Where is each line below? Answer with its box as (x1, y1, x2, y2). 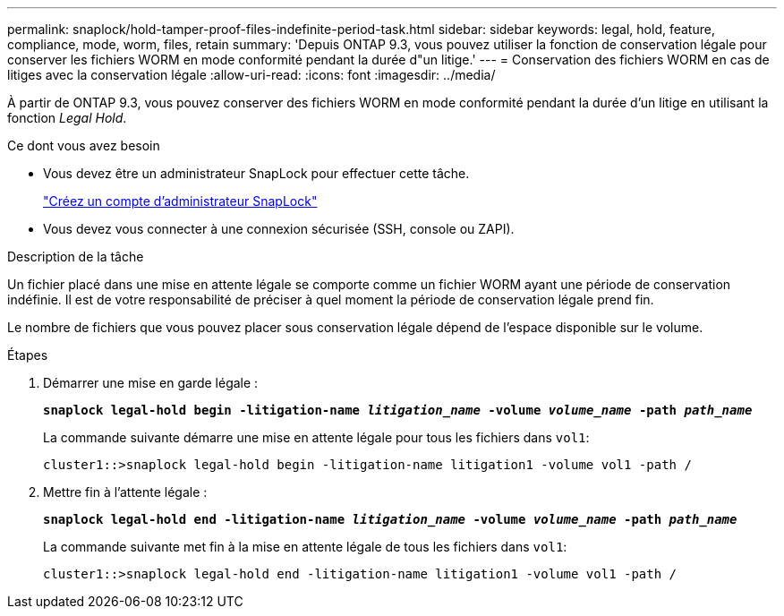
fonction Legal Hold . (7, 110, 127, 125)
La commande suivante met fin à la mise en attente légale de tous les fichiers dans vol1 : (43, 539, 567, 554)
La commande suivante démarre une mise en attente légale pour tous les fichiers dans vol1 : (43, 430, 590, 445)
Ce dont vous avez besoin (7, 138, 160, 153)
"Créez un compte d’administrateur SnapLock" (43, 193, 318, 209)
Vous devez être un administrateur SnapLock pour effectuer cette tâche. (43, 166, 470, 181)
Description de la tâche (7, 249, 144, 264)
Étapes (7, 347, 48, 363)
